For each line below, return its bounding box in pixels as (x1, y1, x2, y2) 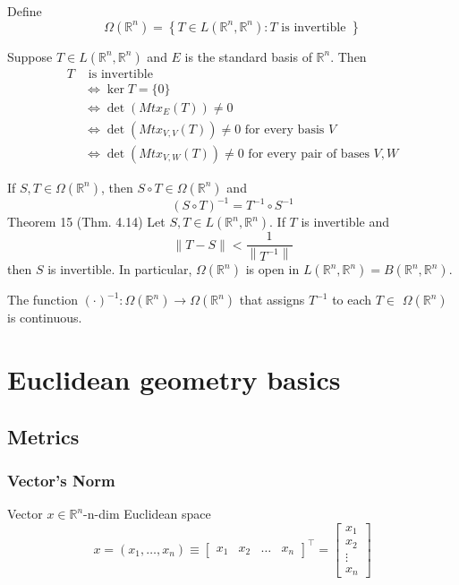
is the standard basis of (184, 47, 312, 65)
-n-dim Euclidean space (83, 504, 211, 523)
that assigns (239, 290, 305, 309)
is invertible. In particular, (47, 260, 192, 279)
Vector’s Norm (7, 469, 115, 491)
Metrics (7, 422, 80, 450)
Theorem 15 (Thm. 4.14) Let (7, 212, 166, 231)
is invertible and (301, 212, 389, 231)
